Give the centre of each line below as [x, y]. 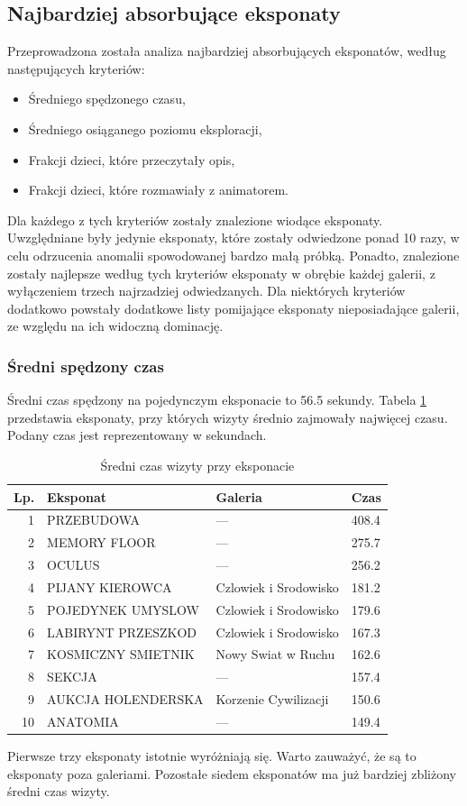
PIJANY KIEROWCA [110, 586]
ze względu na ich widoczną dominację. [115, 326]
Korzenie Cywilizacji [272, 699]
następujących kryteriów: [76, 68]
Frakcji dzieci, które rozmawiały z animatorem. [158, 190]
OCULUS [73, 565]
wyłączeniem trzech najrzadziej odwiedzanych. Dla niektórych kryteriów [206, 291]
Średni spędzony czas [86, 366]
